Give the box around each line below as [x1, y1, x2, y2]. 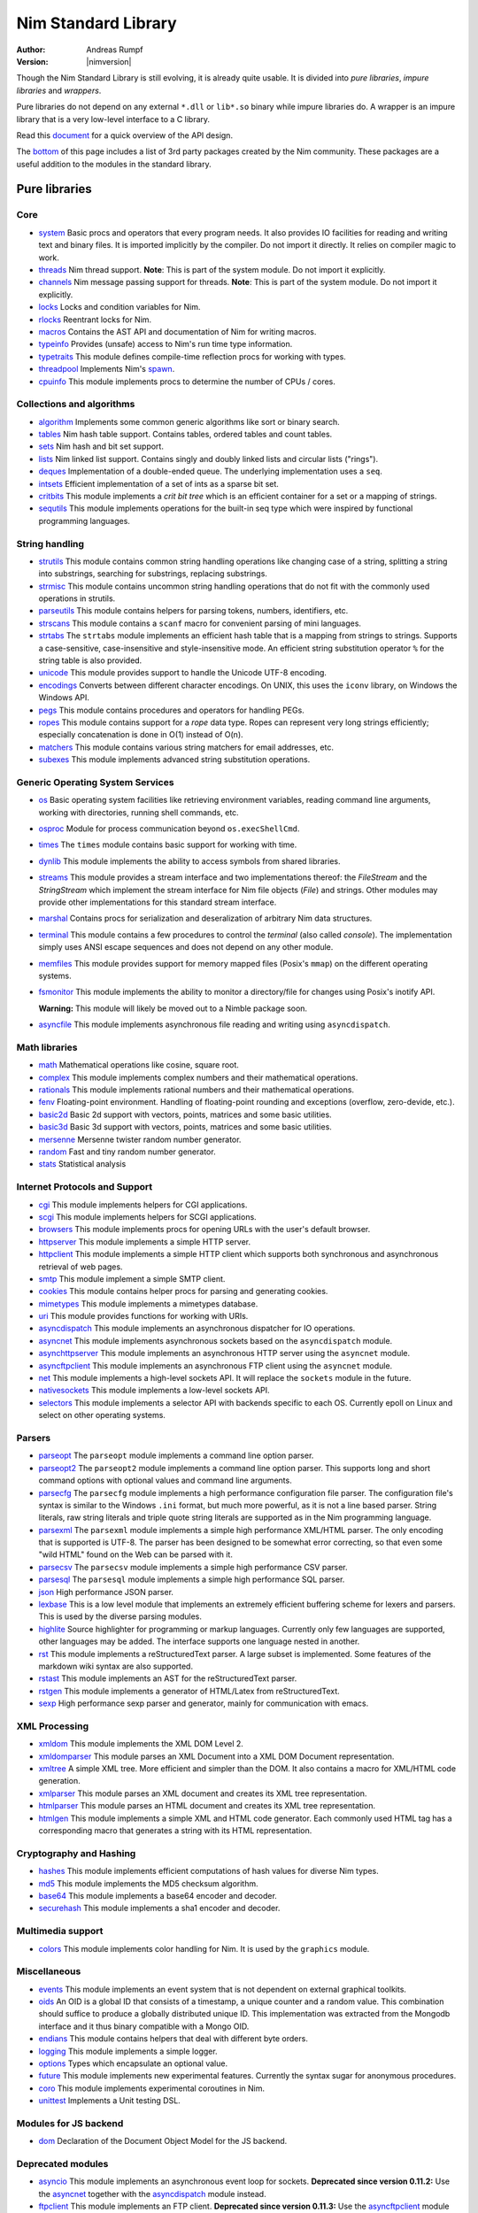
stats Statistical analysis [38, 1159, 127, 1169]
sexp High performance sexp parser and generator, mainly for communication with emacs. [38, 1698, 369, 1708]
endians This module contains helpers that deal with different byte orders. [38, 2033, 309, 2044]
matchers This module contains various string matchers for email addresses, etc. [38, 742, 334, 752]
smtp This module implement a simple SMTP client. [38, 1273, 226, 1284]
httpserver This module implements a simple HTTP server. [38, 1236, 251, 1247]
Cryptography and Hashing [16, 1847, 136, 1859]
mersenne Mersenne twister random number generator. [38, 1134, 242, 1145]
